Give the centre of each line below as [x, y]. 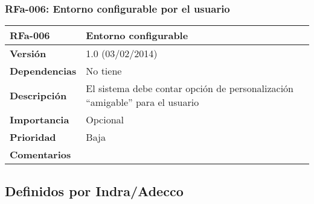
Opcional [105, 120]
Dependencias [43, 71]
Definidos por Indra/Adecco [94, 190]
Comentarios [40, 155]
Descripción [38, 95]
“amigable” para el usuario [143, 102]
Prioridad [33, 137]
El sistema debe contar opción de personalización [190, 88]
